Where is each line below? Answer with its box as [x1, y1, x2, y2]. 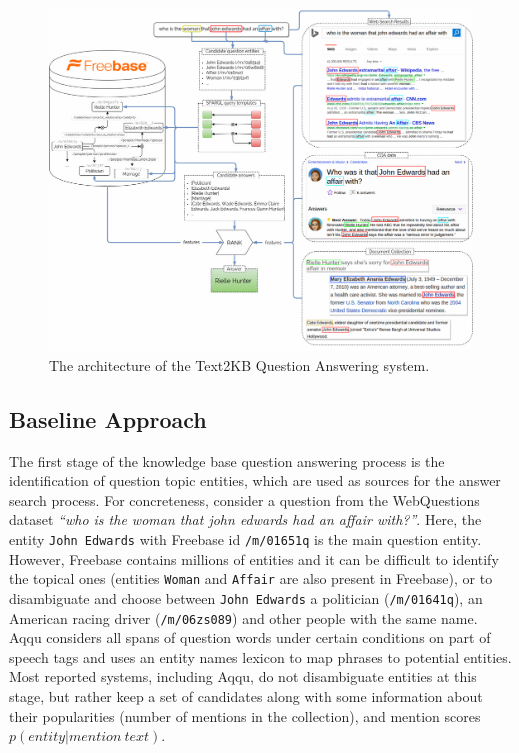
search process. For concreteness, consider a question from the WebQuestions [9, 489, 480, 510]
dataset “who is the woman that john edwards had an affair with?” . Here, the [9, 509, 482, 530]
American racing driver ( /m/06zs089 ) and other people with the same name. [9, 607, 478, 628]
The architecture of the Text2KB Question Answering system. [49, 354, 430, 375]
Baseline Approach [9, 403, 207, 434]
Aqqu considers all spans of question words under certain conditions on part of [9, 627, 491, 648]
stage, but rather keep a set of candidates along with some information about [9, 686, 483, 707]
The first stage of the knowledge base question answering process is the [9, 450, 445, 471]
